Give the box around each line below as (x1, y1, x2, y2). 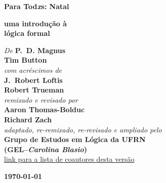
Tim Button (4, 55, 47, 65)
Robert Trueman (4, 84, 64, 95)
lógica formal (4, 28, 50, 38)
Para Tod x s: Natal (4, 1, 69, 11)
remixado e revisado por (4, 94, 78, 105)
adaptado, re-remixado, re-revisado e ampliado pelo (4, 124, 162, 134)
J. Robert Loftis (4, 74, 63, 85)
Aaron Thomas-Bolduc (4, 104, 85, 115)
